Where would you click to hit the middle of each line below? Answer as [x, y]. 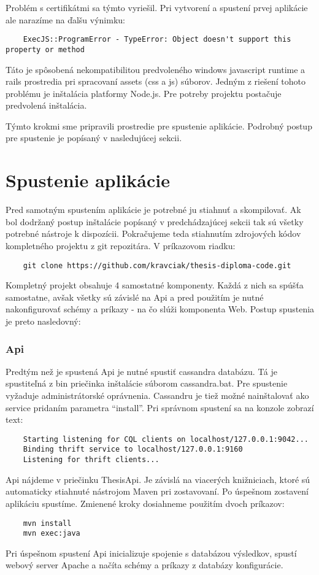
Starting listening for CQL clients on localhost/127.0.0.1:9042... [166, 439]
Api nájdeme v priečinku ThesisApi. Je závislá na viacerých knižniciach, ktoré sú [158, 479]
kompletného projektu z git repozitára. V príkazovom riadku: [121, 245]
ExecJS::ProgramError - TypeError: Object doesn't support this [157, 40]
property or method [45, 49]
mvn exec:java [52, 534]
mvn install [47, 523]
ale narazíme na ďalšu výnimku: [65, 19]
